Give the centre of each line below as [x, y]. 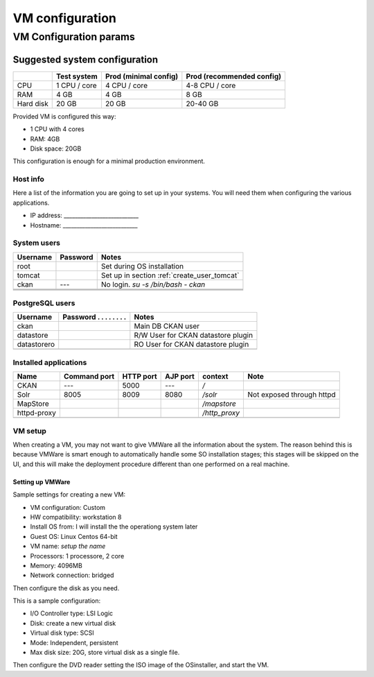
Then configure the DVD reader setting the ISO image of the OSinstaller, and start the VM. [141, 665]
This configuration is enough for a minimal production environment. [109, 161]
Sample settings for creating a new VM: [69, 495]
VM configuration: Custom [68, 507]
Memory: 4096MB [56, 565]
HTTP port [140, 377]
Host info [29, 179]
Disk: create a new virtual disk [73, 623]
